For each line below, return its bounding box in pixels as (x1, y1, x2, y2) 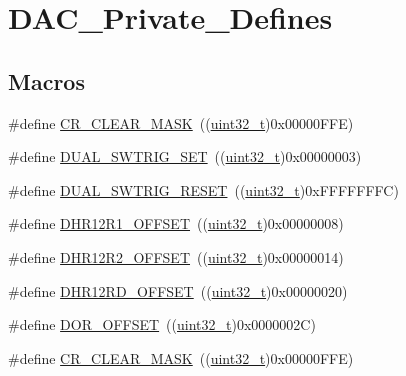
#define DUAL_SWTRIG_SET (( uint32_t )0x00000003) (8, 146, 362, 167)
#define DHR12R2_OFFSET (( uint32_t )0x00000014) (8, 246, 344, 267)
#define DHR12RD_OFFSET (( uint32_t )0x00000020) (8, 280, 348, 301)
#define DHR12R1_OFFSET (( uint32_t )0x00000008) (8, 213, 344, 234)
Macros (8, 65, 85, 96)
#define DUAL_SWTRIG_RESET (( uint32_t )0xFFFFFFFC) (8, 179, 399, 200)
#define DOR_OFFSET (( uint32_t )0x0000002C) (8, 314, 316, 335)
